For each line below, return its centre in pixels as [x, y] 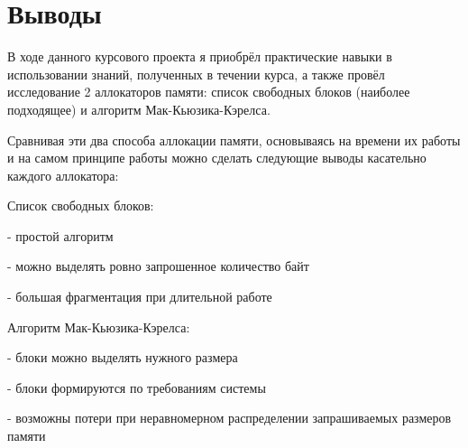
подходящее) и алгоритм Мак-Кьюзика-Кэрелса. [139, 109]
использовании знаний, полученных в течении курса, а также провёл [196, 74]
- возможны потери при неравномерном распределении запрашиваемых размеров [229, 418]
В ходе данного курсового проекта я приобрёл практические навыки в [200, 56]
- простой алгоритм [60, 235]
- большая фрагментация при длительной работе [140, 297]
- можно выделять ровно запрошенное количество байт [158, 266]
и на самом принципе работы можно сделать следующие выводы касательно [217, 158]
